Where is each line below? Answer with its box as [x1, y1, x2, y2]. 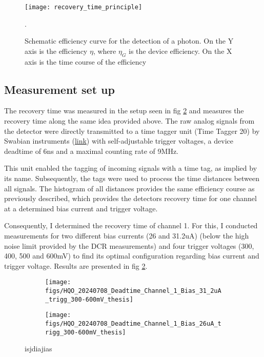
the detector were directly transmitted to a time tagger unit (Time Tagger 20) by [4, 125, 260, 136]
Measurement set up [4, 81, 115, 97]
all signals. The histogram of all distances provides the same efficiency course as [4, 183, 255, 193]
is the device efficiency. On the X [129, 45, 232, 56]
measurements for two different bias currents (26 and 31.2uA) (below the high [4, 230, 249, 241]
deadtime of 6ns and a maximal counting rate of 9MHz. [4, 145, 179, 156]
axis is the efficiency [25, 45, 88, 56]
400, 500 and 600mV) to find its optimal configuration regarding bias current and [4, 250, 259, 261]
